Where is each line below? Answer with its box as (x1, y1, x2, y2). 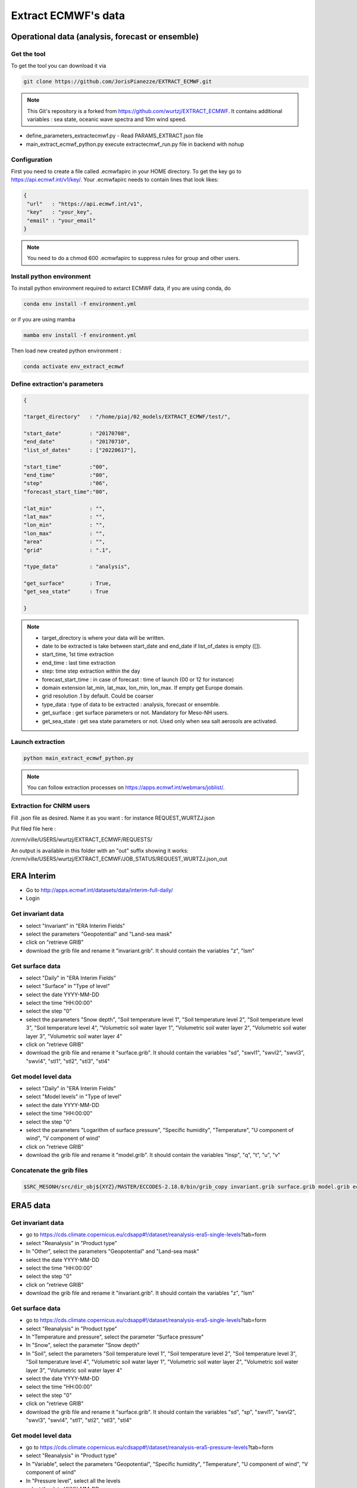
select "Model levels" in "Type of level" (26, 1093, 122, 1101)
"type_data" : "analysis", (23, 563, 131, 570)
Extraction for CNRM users (11, 802, 90, 810)
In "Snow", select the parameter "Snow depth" (26, 1342, 140, 1349)
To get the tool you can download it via (11, 62, 107, 70)
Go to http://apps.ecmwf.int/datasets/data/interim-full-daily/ (26, 887, 173, 894)
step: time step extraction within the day (42, 667, 140, 675)
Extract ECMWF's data (11, 9, 125, 22)
